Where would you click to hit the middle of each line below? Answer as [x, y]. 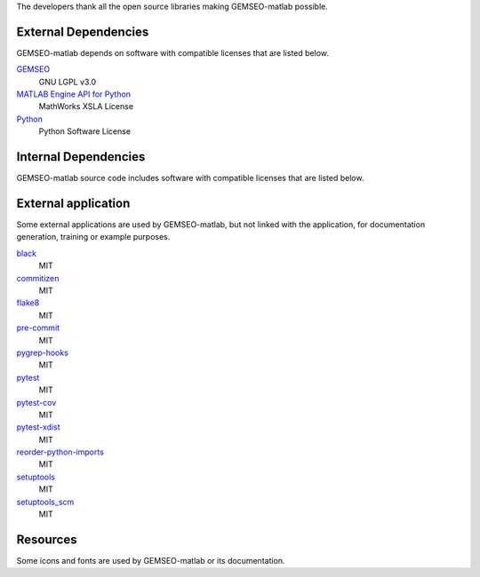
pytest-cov [36, 402]
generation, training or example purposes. [93, 237]
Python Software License [85, 131]
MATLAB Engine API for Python [74, 94]
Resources [47, 539]
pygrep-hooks [42, 352]
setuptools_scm [45, 502]
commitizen [38, 278]
